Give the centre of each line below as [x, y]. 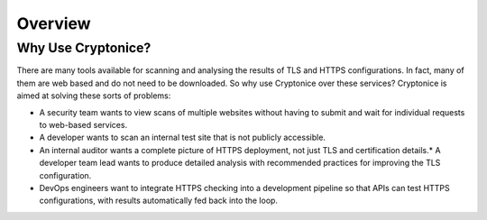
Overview [54, 23]
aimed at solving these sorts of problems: [94, 96]
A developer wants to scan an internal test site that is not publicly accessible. [183, 137]
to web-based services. [83, 124]
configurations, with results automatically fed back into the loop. [159, 201]
